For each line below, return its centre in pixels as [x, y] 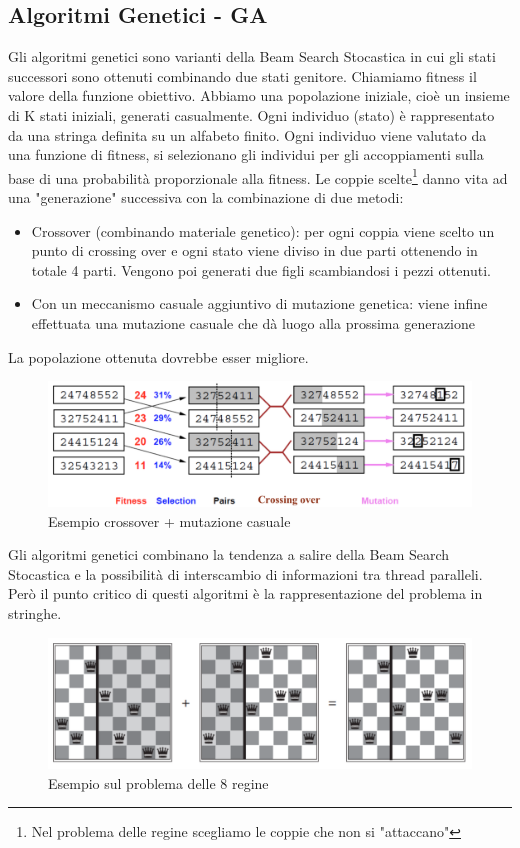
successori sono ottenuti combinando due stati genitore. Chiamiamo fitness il [242, 75]
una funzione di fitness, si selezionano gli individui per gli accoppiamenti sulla [246, 154]
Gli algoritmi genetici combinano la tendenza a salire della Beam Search [229, 554]
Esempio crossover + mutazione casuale [169, 520]
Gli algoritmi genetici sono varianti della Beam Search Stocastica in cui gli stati [252, 56]
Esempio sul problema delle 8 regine [158, 782]
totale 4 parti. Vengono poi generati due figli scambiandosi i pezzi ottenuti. [261, 269]
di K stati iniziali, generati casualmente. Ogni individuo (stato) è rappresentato [251, 114]
